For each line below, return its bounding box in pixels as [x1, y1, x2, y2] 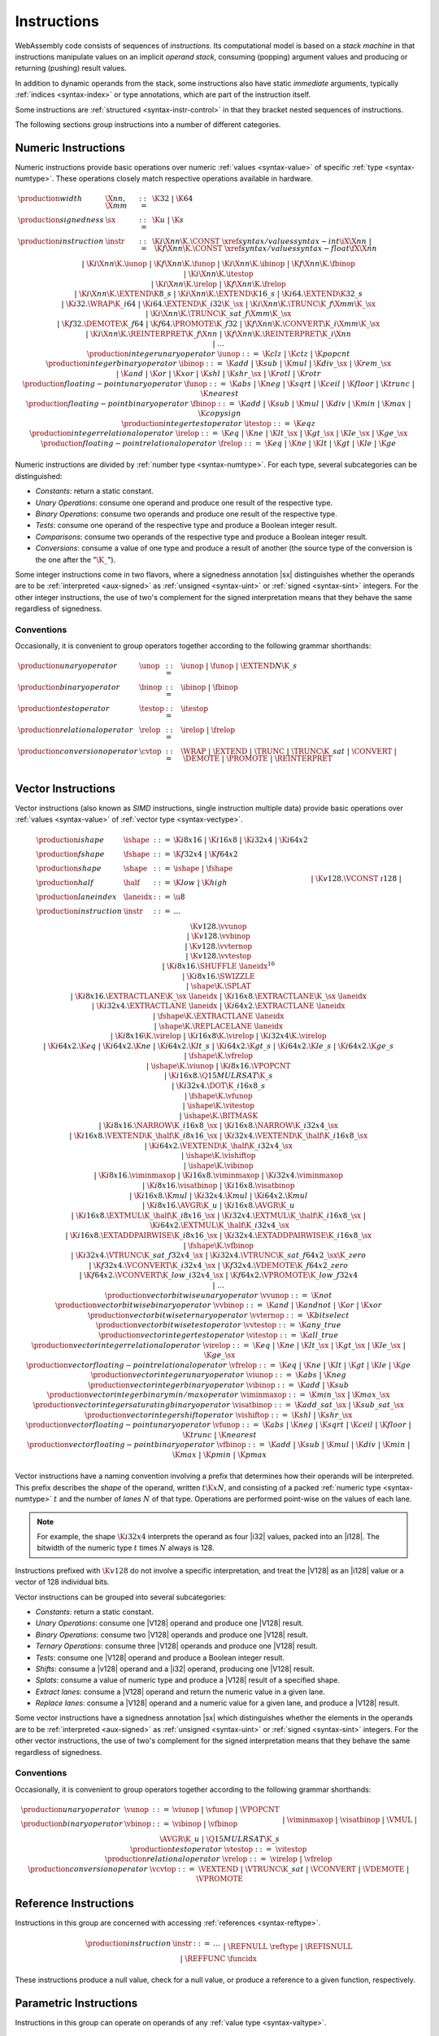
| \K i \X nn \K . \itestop [183, 269, 254, 279]
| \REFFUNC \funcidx [180, 1954, 258, 1963]
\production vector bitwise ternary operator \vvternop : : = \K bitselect [87, 1310, 350, 1319]
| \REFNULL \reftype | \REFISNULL [223, 1942, 353, 1950]
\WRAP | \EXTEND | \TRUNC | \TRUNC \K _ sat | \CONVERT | [180, 747, 398, 757]
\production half [36, 878, 93, 887]
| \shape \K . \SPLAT [185, 981, 251, 991]
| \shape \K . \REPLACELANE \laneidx [154, 1021, 284, 1030]
